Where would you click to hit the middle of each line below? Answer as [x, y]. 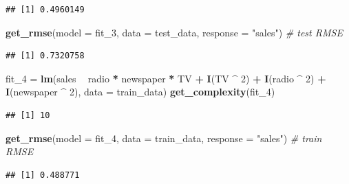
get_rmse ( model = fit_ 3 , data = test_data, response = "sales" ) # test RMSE [174, 32]
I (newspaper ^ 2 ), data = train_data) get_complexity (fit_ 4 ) [140, 92]
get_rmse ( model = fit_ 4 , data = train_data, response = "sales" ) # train [164, 138]
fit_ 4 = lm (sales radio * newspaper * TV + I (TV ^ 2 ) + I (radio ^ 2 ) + [166, 78]
